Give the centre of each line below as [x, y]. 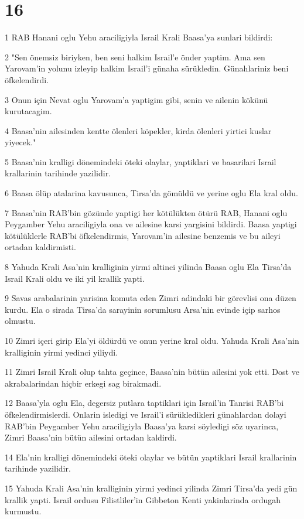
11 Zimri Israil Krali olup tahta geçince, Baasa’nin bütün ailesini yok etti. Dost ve [152, 372]
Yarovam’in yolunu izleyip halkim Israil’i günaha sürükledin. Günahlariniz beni [147, 68]
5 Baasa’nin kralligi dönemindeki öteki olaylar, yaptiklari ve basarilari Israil [141, 161]
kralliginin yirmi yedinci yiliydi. [62, 352]
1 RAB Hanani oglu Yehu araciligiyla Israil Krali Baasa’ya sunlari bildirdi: [139, 37]
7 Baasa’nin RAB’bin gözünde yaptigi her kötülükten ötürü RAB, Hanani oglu [146, 212]
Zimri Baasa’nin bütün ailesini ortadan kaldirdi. [91, 437]
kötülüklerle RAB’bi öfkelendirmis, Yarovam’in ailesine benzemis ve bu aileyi [143, 235]
